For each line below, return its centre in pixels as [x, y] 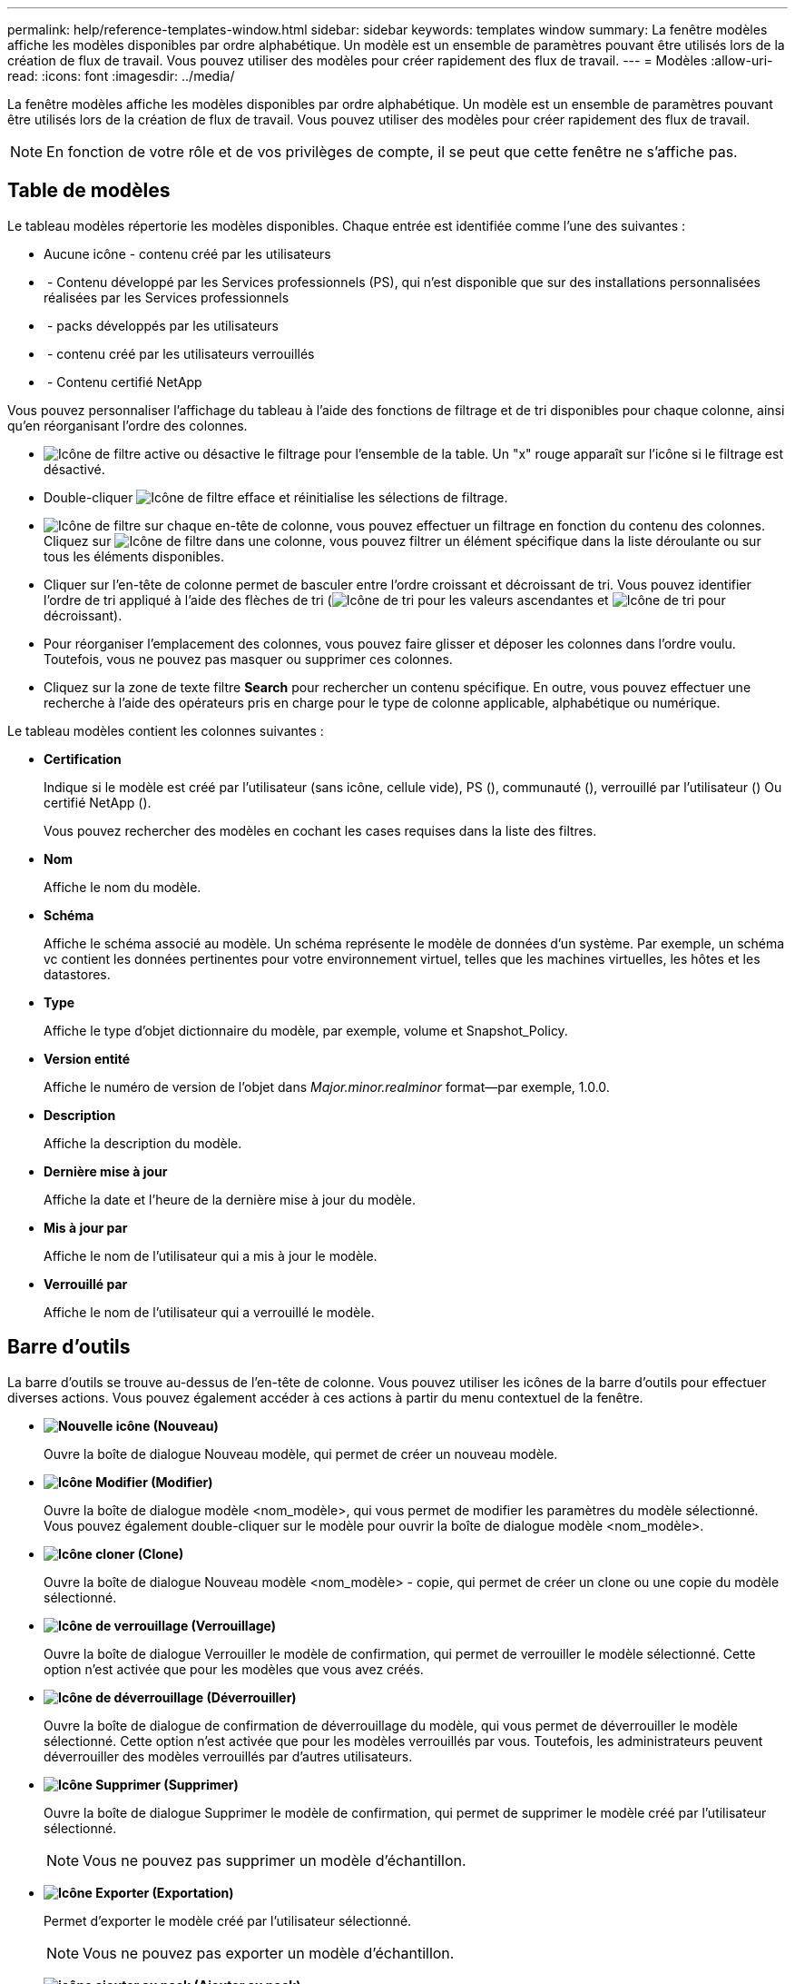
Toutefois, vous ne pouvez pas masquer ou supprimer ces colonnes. [248, 659]
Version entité [87, 1058]
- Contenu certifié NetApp [124, 382]
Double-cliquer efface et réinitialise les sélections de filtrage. [276, 497]
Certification [83, 759]
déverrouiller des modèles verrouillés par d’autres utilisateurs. [228, 1756]
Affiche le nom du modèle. [123, 887]
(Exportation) [193, 1892]
